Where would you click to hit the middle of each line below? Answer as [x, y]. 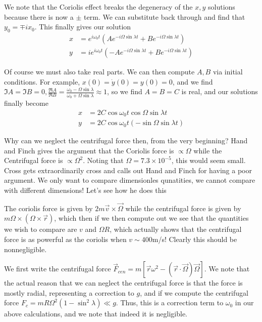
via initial [228, 72]
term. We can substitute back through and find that [165, 16]
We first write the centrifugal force [58, 269]
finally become [26, 103]
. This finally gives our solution [83, 27]
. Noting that [103, 160]
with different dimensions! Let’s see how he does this [85, 190]
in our [244, 303]
